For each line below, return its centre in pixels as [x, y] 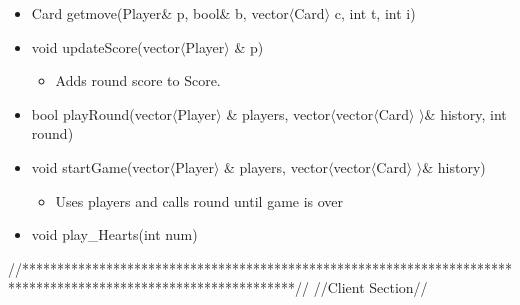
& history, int [465, 113]
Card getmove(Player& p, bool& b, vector [160, 13]
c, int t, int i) [375, 13]
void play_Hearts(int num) [114, 234]
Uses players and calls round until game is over [199, 200]
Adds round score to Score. [138, 80]
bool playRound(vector [102, 113]
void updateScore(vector [106, 46]
